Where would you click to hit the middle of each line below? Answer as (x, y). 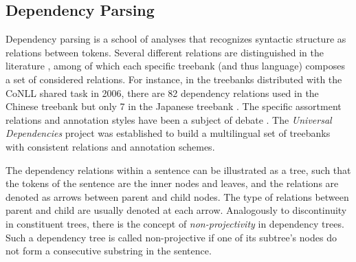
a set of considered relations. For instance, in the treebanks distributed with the (174, 79)
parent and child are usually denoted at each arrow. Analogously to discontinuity (176, 210)
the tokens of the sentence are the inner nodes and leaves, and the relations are (172, 183)
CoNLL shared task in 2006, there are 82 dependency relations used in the (162, 92)
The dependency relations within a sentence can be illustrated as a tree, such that (178, 170)
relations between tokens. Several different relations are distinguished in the (165, 52)
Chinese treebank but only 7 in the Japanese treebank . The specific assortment (174, 106)
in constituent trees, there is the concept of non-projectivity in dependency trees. (175, 223)
